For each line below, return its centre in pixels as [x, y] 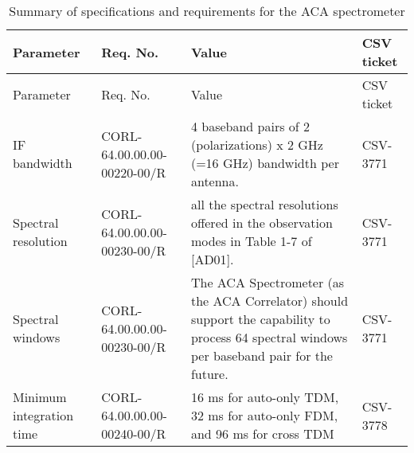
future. [209, 374]
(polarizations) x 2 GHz [257, 144]
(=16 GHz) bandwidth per [265, 163]
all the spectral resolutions [264, 204]
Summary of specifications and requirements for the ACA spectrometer [207, 11]
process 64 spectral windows [269, 337]
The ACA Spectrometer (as [268, 282]
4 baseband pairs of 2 [250, 126]
